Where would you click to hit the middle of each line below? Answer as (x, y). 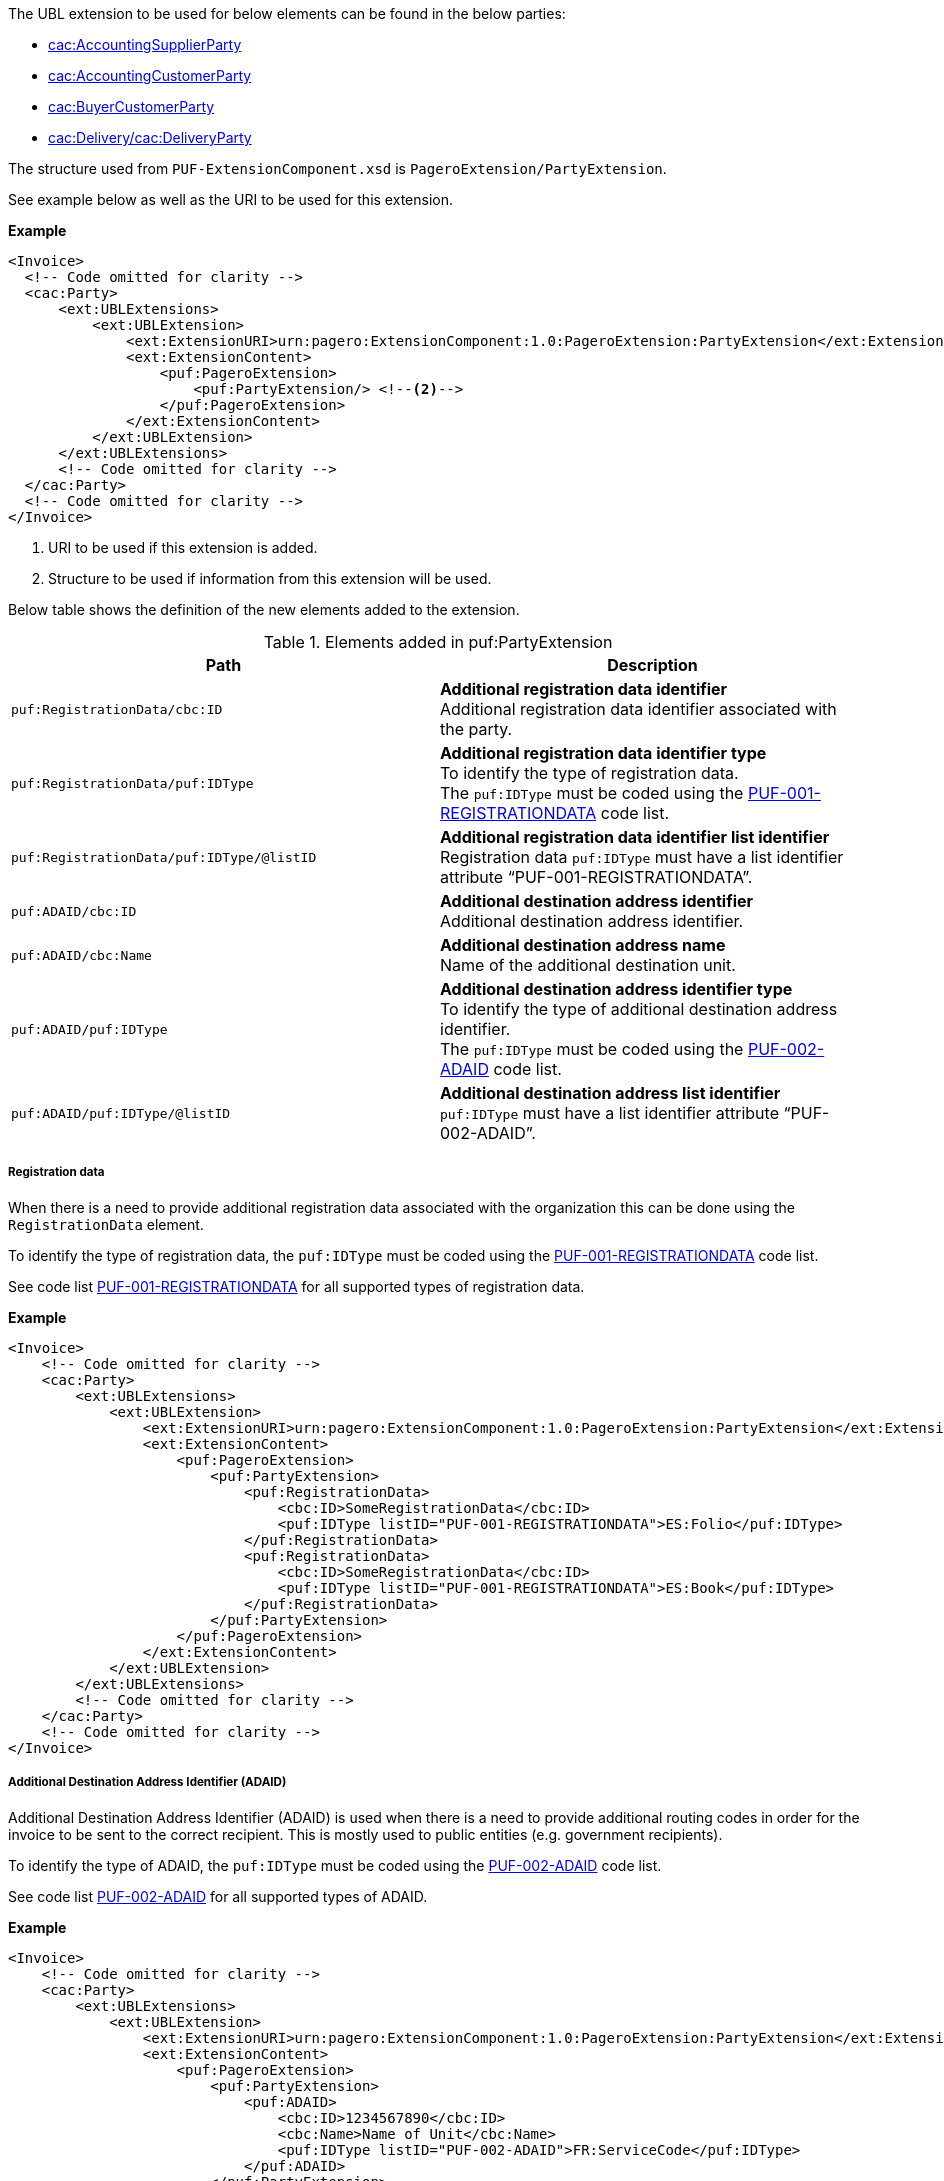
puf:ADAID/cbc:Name (81, 955)
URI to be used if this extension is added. (183, 547)
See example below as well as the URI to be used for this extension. (230, 199)
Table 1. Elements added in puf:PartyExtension (438, 642)
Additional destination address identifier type (616, 989)
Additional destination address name (583, 945)
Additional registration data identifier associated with (638, 709)
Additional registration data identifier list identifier (635, 837)
